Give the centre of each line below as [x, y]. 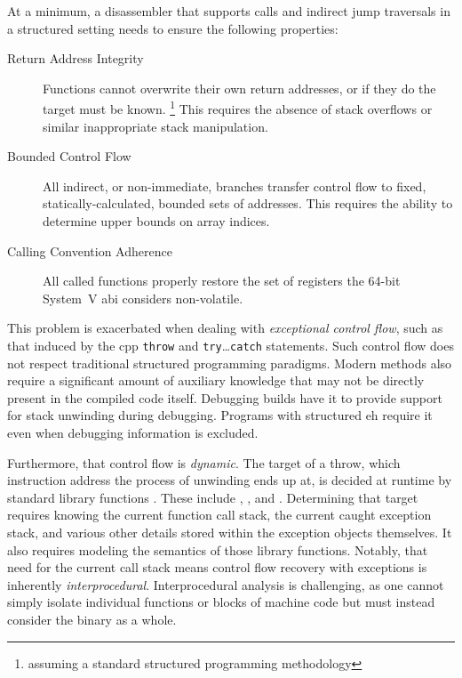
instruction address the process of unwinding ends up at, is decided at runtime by [230, 480]
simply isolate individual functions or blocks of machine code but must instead [221, 602]
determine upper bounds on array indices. [156, 221]
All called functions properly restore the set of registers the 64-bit [222, 281]
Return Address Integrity [76, 58]
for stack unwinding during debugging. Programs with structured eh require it [220, 415]
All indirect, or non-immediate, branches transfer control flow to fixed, [235, 186]
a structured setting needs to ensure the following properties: [173, 28]
